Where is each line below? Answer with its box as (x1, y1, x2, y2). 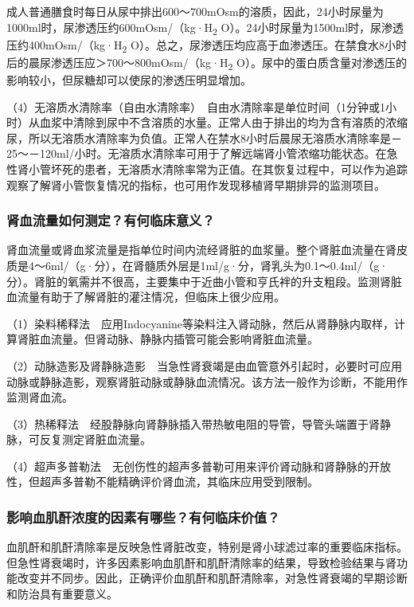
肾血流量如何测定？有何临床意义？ (6, 210, 215, 230)
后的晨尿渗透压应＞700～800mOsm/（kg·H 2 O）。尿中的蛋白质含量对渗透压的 (6, 53, 407, 72)
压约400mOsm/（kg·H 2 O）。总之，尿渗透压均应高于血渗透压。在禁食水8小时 (6, 36, 407, 55)
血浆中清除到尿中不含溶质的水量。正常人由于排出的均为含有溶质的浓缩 (39, 114, 408, 131)
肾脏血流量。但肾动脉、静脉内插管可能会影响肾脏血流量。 (17, 331, 318, 347)
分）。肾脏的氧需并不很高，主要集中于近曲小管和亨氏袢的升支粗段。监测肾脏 (6, 272, 402, 289)
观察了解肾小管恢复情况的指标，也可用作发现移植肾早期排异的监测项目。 (6, 176, 385, 193)
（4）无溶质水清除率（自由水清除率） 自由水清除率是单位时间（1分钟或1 (6, 98, 385, 115)
